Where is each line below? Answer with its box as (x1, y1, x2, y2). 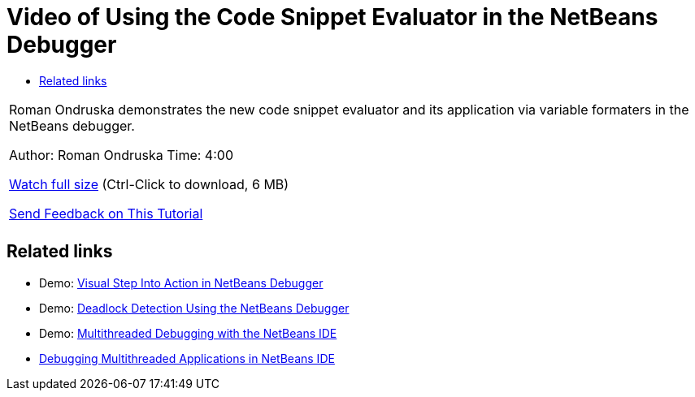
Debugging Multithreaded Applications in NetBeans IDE (39, 351, 335, 365)
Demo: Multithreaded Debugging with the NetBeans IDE (39, 326, 337, 340)
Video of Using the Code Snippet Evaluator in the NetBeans (7, 3, 658, 31)
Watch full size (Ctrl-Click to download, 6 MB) (9, 175, 289, 192)
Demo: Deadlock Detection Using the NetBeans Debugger (39, 300, 350, 315)
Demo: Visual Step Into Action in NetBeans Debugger (39, 275, 324, 290)
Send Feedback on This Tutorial (9, 205, 203, 222)
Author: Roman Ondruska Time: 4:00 (9, 146, 233, 163)
